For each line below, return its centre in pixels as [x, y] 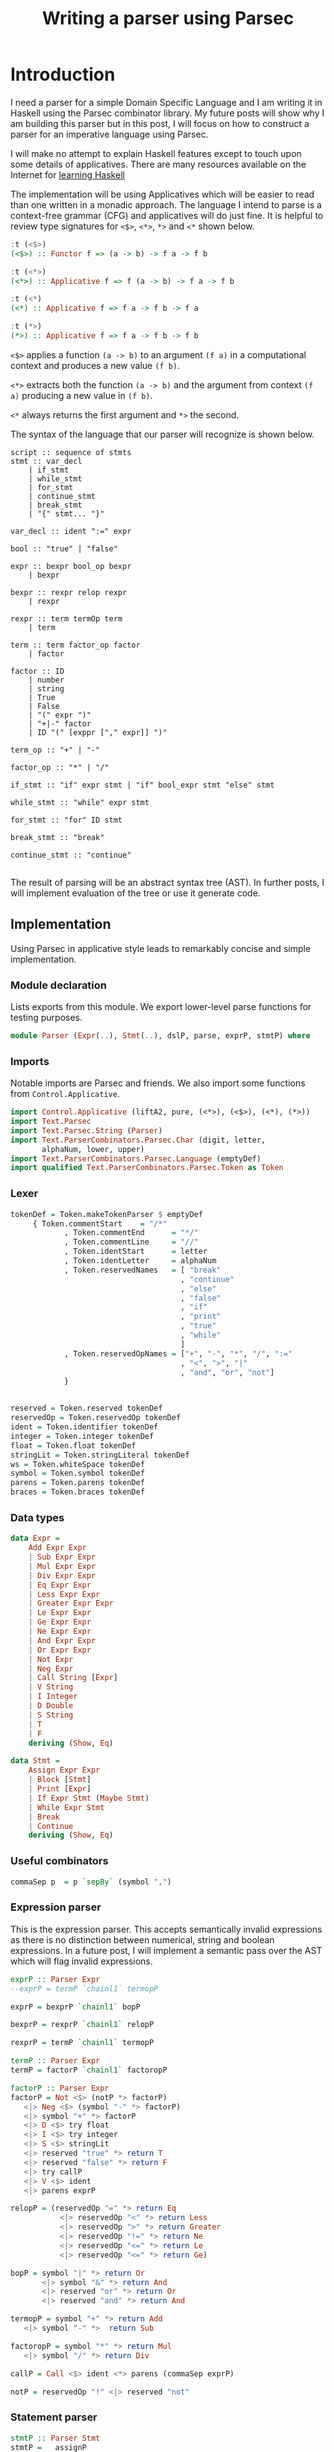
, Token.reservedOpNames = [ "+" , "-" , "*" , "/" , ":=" [178, 1353]
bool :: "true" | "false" [64, 548]
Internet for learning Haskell [67, 174]
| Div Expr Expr [62, 1575]
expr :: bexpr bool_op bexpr [71, 566]
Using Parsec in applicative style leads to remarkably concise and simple [161, 948]
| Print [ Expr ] [60, 1789]
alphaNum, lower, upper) [93, 1149]
